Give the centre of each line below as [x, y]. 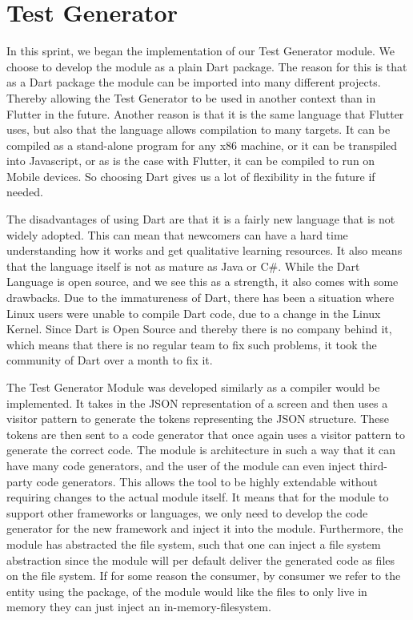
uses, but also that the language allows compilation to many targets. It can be [198, 129]
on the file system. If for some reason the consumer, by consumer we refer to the [204, 576]
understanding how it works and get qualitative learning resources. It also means [204, 250]
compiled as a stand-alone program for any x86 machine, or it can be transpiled [202, 145]
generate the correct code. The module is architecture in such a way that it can [201, 450]
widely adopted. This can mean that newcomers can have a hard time [177, 234]
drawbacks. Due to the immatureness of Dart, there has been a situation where [200, 298]
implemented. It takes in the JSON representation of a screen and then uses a [197, 403]
